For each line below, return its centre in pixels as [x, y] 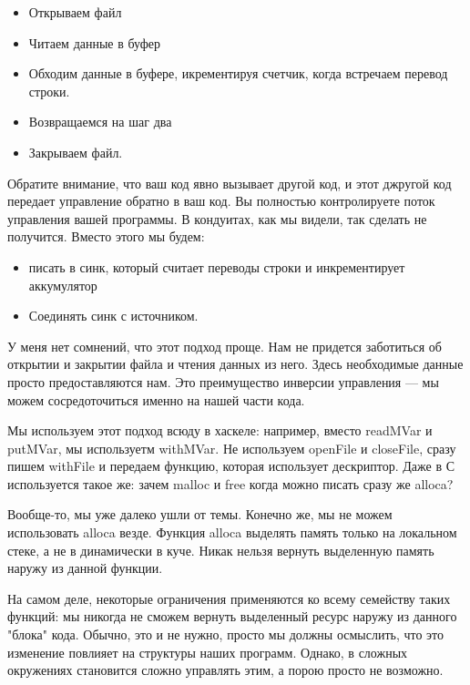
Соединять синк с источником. [113, 316]
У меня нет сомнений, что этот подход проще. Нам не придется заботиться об [225, 346]
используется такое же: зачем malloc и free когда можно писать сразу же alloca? [230, 483]
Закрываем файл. [76, 152]
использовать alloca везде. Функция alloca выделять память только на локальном [232, 532]
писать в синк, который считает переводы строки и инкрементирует [217, 266]
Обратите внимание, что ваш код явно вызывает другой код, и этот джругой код [230, 183]
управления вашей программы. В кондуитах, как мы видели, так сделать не [217, 218]
